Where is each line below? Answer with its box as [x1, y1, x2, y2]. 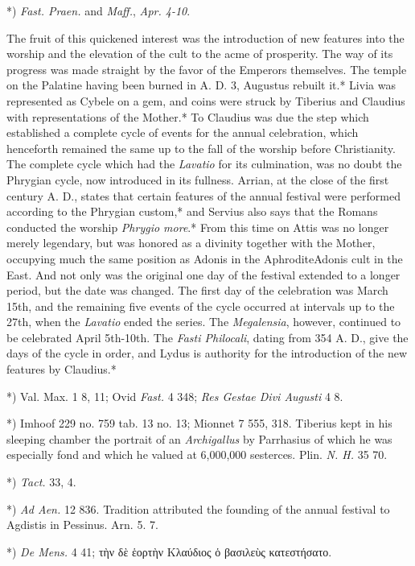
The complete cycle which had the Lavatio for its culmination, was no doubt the [6, 155, 402, 172]
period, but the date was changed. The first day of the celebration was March [6, 282, 388, 299]
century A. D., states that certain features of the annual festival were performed [6, 187, 401, 204]
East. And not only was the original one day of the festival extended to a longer [6, 266, 401, 283]
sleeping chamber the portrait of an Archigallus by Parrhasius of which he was [6, 430, 392, 447]
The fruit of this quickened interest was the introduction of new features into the [6, 29, 405, 46]
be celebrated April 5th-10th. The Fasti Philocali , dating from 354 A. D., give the [6, 328, 409, 345]
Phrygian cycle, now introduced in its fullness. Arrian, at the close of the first [6, 171, 389, 188]
